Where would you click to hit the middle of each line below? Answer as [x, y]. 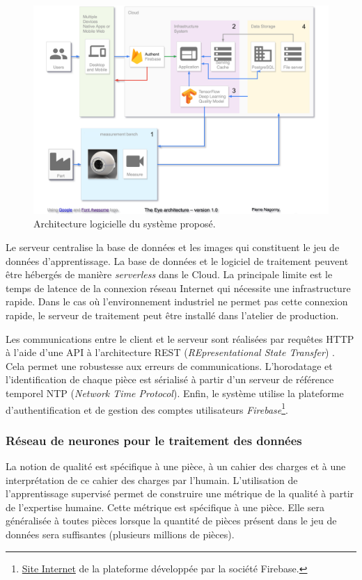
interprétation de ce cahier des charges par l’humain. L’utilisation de [152, 480]
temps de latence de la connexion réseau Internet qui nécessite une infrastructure [178, 288]
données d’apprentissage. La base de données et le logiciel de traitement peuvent [177, 260]
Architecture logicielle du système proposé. [125, 224]
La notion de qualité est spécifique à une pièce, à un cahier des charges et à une [176, 466]
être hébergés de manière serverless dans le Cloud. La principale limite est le [169, 274]
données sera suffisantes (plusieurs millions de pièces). [120, 534]
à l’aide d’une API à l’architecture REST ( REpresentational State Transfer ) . [170, 352]
